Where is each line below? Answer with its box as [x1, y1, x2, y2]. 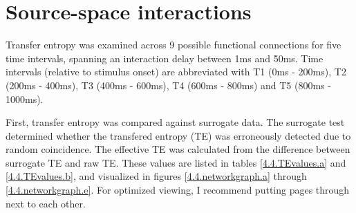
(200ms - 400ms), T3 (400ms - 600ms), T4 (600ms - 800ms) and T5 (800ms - [6, 77, 331, 92]
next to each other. [6, 196, 86, 210]
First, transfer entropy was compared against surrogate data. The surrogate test [6, 115, 345, 129]
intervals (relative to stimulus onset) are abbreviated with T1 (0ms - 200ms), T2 [6, 64, 346, 79]
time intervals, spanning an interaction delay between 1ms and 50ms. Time [6, 50, 324, 65]
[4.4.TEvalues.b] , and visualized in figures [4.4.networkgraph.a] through [6, 169, 307, 183]
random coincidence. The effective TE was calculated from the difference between [6, 142, 350, 156]
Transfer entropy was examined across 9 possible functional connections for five [6, 37, 341, 52]
